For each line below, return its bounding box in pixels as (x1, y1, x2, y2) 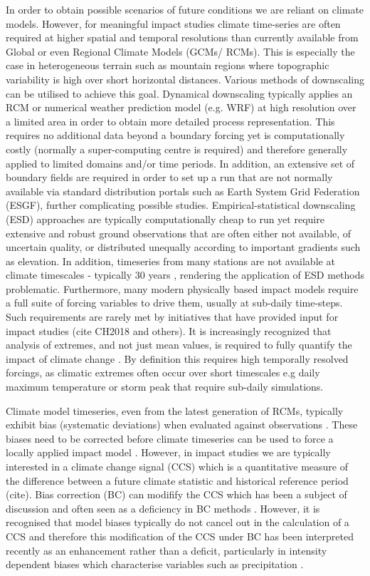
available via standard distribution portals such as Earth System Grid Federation (6, 183, 360, 198)
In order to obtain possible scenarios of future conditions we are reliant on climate (6, 2, 364, 16)
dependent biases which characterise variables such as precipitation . (6, 557, 304, 572)
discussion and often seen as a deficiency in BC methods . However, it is (6, 500, 320, 515)
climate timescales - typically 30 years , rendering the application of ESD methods (6, 267, 365, 282)
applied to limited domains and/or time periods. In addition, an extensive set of (6, 155, 355, 170)
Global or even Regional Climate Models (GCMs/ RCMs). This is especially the (6, 43, 355, 58)
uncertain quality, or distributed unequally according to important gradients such (6, 240, 361, 254)
